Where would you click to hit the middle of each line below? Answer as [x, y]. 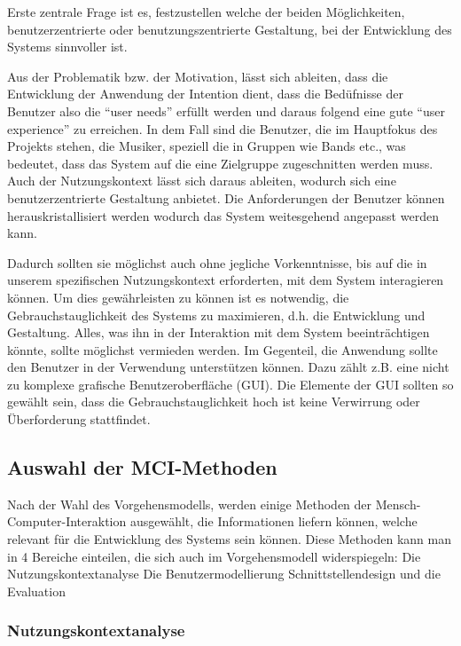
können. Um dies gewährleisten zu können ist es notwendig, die [178, 297]
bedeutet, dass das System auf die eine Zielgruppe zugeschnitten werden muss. [220, 163]
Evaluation [36, 591]
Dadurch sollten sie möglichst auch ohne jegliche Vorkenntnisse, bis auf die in [217, 262]
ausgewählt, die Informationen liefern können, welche [273, 521]
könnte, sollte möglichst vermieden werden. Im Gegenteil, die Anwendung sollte [223, 349]
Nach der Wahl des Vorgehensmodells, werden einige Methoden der [190, 504]
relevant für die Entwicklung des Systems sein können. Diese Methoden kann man [229, 539]
